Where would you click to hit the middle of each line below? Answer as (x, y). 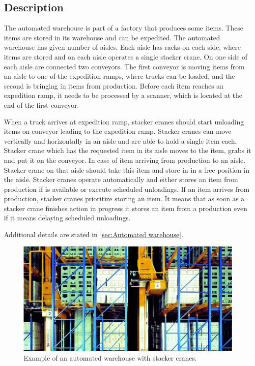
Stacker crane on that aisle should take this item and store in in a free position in (127, 169)
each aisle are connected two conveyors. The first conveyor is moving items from (124, 66)
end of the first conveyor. (42, 105)
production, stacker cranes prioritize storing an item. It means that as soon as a (124, 198)
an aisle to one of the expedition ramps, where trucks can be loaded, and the (120, 76)
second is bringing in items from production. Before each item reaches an (114, 85)
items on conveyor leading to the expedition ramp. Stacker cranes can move (118, 131)
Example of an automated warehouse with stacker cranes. (110, 358)
